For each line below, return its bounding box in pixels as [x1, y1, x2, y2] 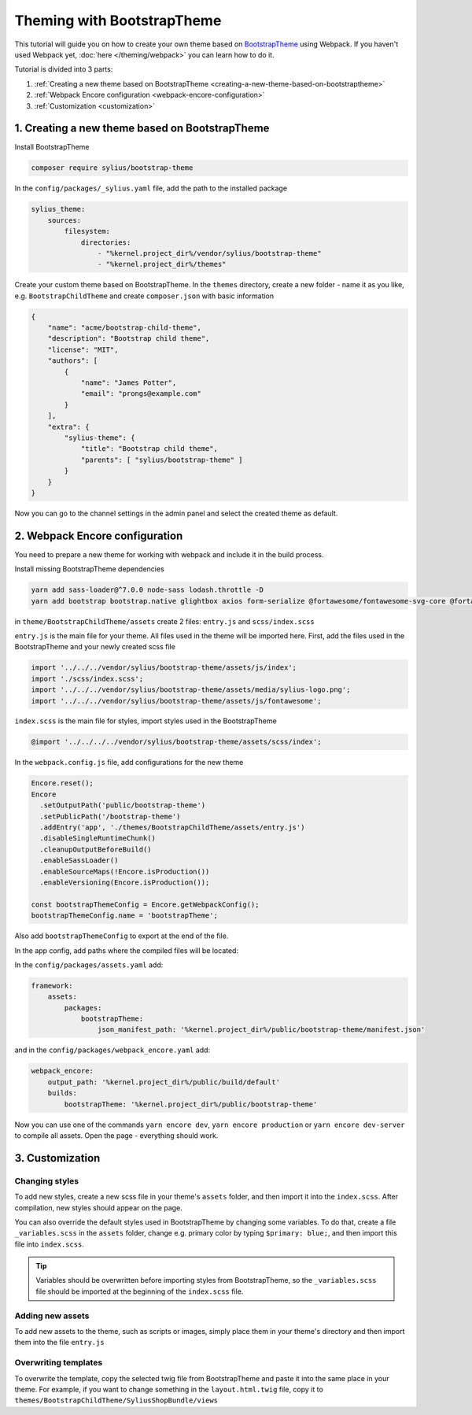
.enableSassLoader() [39, 856, 119, 865]
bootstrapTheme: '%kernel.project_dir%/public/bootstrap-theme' [64, 1099, 318, 1109]
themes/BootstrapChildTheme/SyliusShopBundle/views [14, 1396, 219, 1405]
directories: [80, 238, 131, 247]
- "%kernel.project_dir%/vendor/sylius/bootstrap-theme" [97, 249, 322, 257]
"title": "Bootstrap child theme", [80, 445, 218, 453]
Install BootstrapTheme [14, 142, 90, 152]
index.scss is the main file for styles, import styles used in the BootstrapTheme [14, 716, 277, 726]
